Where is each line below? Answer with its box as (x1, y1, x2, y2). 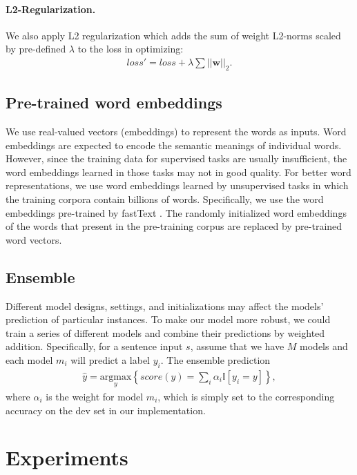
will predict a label (70, 352, 150, 367)
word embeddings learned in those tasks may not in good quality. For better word (6, 164, 351, 179)
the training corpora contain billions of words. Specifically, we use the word (6, 191, 324, 206)
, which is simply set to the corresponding (157, 389, 335, 403)
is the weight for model (46, 389, 144, 403)
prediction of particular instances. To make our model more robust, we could (6, 312, 331, 327)
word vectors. (6, 232, 62, 246)
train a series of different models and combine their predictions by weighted (6, 325, 325, 340)
